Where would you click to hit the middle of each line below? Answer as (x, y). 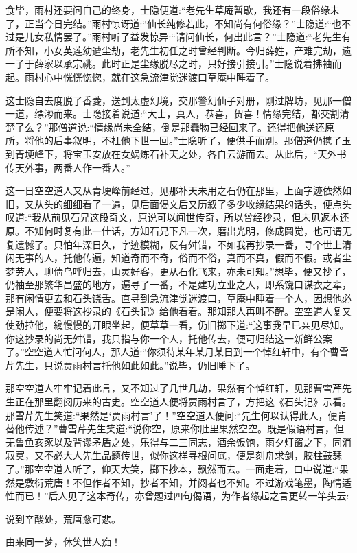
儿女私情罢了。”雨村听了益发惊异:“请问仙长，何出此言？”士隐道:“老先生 (183, 37)
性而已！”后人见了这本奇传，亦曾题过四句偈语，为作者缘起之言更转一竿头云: (177, 496)
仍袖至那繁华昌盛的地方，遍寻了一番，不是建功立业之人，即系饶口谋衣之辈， (178, 284)
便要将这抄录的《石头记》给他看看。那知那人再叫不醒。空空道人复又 (197, 311)
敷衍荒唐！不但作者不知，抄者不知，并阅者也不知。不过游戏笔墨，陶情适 (188, 482)
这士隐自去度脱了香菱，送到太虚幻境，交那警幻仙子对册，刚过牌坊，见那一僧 (178, 100)
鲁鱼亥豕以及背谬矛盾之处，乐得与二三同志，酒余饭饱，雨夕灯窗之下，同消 (183, 442)
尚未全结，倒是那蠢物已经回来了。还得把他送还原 (224, 127)
